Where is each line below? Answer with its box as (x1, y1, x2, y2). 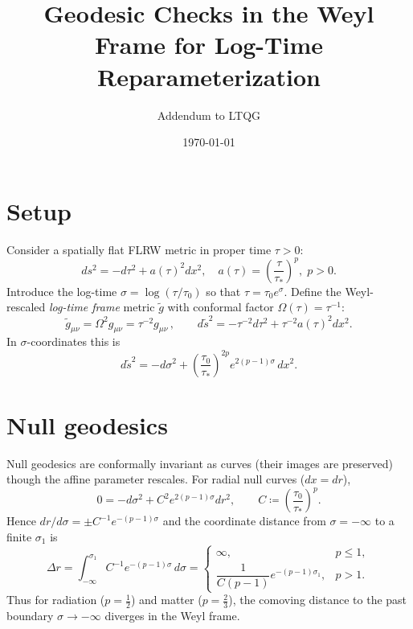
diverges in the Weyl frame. (104, 606, 240, 623)
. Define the (284, 282, 341, 299)
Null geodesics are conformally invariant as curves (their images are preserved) (6, 454, 394, 471)
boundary (6, 606, 54, 623)
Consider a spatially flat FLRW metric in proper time (6, 240, 272, 257)
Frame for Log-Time (95, 28, 323, 61)
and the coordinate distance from (162, 512, 326, 529)
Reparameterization (97, 60, 321, 92)
